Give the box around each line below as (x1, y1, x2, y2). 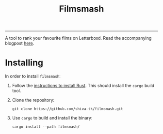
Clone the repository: (12, 97, 55, 103)
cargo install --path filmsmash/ (12, 124, 80, 129)
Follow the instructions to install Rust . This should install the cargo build (12, 83, 155, 89)
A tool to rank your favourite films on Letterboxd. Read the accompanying (5, 35, 152, 41)
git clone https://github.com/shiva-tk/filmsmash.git (12, 106, 123, 112)
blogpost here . (5, 40, 34, 46)
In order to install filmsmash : (5, 74, 61, 79)
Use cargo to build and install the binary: (12, 115, 93, 121)
